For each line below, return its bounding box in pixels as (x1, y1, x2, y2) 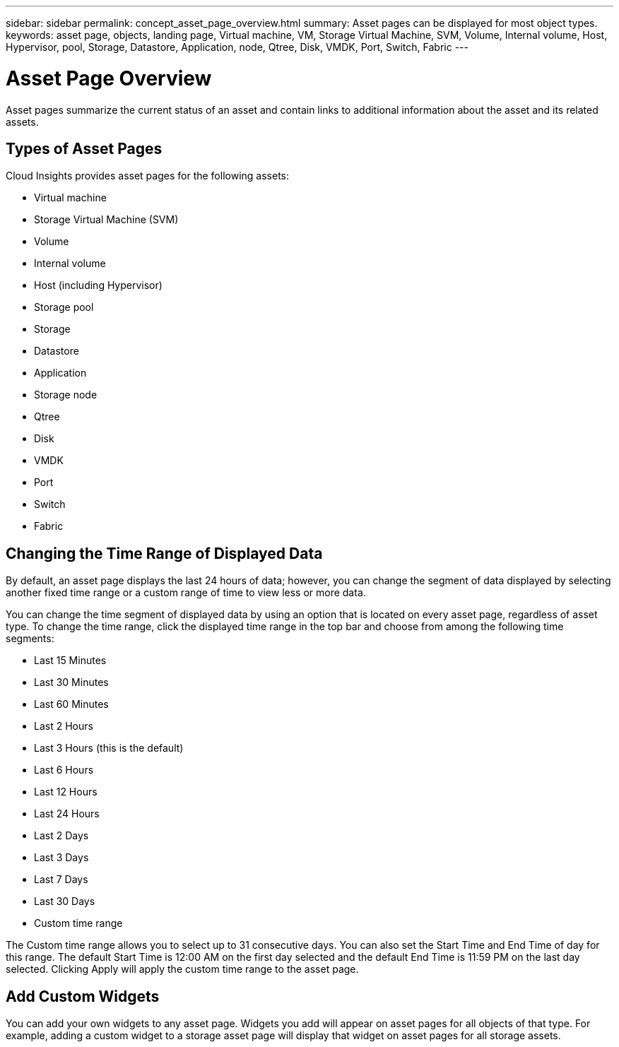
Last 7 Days (34, 873, 88, 886)
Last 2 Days (34, 829, 89, 842)
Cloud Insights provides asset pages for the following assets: (6, 170, 289, 182)
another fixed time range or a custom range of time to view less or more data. (6, 586, 366, 599)
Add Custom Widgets (6, 987, 160, 1005)
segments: (6, 632, 54, 645)
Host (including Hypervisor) (34, 279, 163, 292)
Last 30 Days (34, 895, 95, 908)
